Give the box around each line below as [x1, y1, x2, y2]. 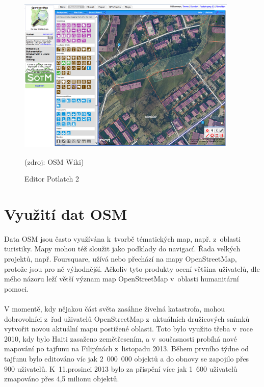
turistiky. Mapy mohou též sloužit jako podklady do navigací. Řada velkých [4, 243, 241, 254]
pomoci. [4, 283, 29, 294]
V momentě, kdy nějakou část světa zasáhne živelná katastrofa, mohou [4, 303, 225, 314]
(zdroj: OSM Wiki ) [24, 156, 84, 167]
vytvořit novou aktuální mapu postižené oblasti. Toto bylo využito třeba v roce [4, 323, 253, 334]
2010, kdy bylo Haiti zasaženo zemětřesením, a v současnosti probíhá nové [4, 333, 237, 344]
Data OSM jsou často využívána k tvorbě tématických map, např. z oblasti [4, 233, 241, 244]
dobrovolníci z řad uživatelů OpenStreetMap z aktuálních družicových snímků [4, 313, 250, 324]
